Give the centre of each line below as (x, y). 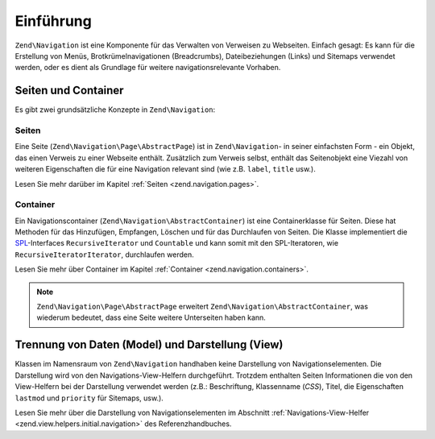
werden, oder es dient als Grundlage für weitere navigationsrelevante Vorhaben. (148, 68)
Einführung (53, 21)
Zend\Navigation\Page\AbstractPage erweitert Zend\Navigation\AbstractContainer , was (202, 307)
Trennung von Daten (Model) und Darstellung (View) (149, 345)
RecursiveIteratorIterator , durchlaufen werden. (104, 255)
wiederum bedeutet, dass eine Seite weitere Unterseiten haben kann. (151, 317)
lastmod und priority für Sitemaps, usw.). (89, 398)
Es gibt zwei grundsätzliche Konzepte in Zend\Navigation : (115, 110)
